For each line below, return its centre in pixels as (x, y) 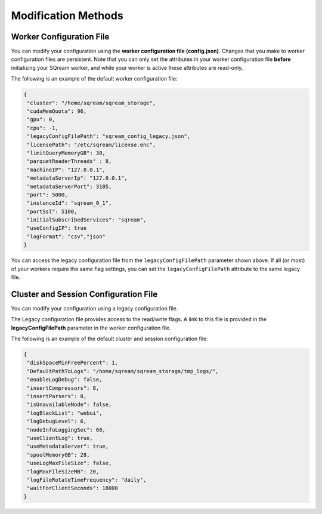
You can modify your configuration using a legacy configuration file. (95, 308)
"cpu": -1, (43, 128)
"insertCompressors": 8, (63, 388)
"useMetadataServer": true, (68, 447)
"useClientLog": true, (60, 438)
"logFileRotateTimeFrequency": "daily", (87, 480)
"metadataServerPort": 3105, (69, 186)
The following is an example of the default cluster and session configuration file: (109, 339)
